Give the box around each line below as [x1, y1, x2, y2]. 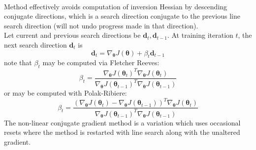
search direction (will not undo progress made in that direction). [4, 20, 198, 30]
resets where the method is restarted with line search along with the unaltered [4, 127, 240, 137]
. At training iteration [167, 30, 233, 40]
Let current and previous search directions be [4, 30, 141, 40]
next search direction [4, 39, 67, 50]
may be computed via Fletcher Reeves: [42, 57, 160, 68]
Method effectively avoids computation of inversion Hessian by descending [4, 1, 227, 11]
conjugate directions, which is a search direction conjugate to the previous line [4, 11, 240, 21]
